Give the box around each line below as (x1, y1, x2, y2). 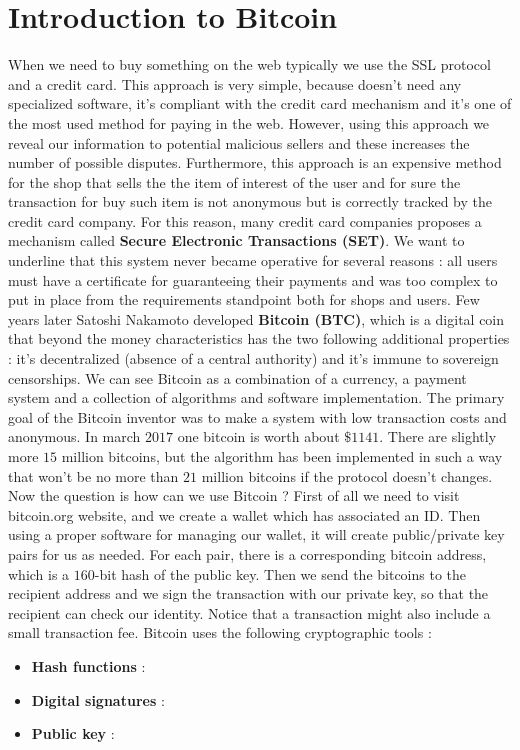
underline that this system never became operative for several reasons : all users (8, 250, 498, 271)
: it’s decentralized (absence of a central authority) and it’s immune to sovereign (8, 348, 499, 369)
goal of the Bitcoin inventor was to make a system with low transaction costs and (8, 406, 507, 427)
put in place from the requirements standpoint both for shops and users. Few (8, 289, 480, 310)
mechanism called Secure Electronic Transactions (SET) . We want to (8, 230, 465, 251)
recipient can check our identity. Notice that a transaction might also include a (8, 602, 491, 623)
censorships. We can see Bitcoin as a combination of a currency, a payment (8, 367, 467, 388)
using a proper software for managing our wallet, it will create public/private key (8, 524, 505, 545)
